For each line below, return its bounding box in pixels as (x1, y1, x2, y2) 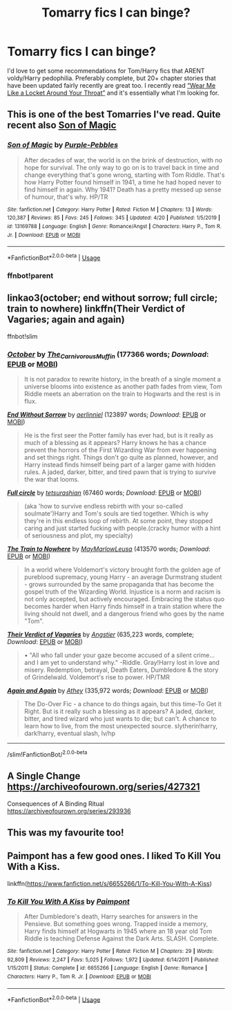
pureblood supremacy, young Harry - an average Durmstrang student (23, 573, 222, 581)
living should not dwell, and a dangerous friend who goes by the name (23, 610, 224, 618)
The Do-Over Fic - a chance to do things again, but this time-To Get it (23, 700, 222, 708)
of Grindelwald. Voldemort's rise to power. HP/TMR (23, 673, 171, 681)
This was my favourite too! (7, 827, 124, 839)
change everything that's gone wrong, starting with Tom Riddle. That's (23, 171, 225, 179)
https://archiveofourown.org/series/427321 (7, 781, 200, 793)
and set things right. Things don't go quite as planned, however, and (23, 453, 219, 462)
